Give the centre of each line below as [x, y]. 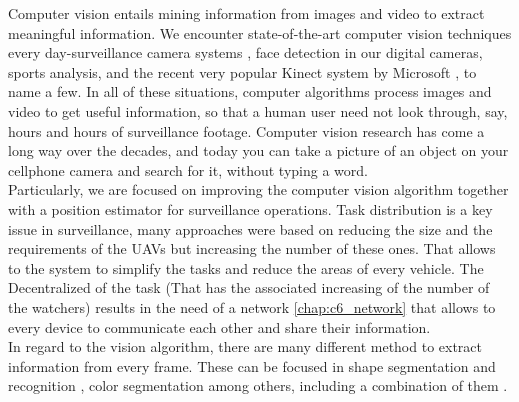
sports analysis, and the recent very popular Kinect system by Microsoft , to [242, 71]
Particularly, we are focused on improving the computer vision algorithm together [258, 189]
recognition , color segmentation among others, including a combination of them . [258, 385]
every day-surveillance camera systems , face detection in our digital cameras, [245, 52]
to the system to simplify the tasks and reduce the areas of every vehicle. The [246, 267]
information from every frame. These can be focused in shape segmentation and [252, 365]
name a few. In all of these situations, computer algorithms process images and [250, 91]
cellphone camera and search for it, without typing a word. [188, 169]
